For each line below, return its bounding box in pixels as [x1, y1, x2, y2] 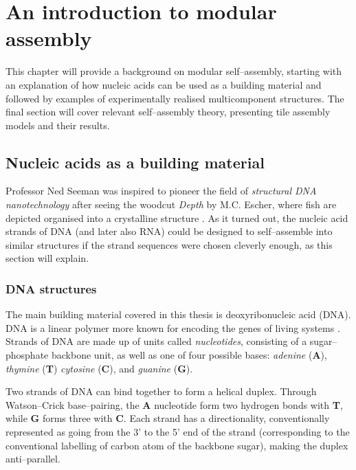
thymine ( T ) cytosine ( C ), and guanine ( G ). [5, 361, 193, 375]
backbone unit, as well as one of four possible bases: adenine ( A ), [51, 348, 327, 362]
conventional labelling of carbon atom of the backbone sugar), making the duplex [5, 438, 348, 452]
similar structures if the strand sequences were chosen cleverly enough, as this [5, 237, 333, 251]
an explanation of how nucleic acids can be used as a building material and [5, 77, 322, 91]
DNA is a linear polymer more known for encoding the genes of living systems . [5, 320, 340, 335]
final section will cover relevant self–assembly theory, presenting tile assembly [5, 104, 331, 119]
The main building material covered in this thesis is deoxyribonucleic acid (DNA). [5, 307, 351, 322]
